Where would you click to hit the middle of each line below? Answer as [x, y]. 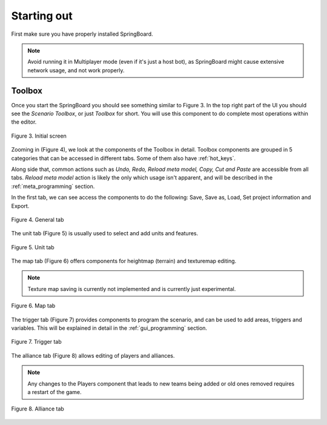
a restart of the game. [54, 392]
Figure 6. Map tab [33, 306]
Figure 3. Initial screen [39, 136]
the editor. [24, 122]
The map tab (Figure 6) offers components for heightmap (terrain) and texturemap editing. [124, 261]
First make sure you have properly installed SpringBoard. [82, 34]
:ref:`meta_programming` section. [53, 186]
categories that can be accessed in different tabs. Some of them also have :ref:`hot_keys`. [124, 158]
